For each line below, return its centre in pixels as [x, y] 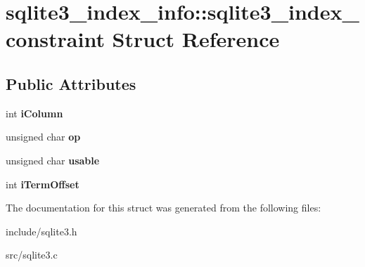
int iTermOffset [43, 184]
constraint [55, 39]
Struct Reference [196, 39]
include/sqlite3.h [41, 231]
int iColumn [34, 113]
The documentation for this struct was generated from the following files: [164, 208]
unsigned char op [43, 137]
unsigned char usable [53, 160]
